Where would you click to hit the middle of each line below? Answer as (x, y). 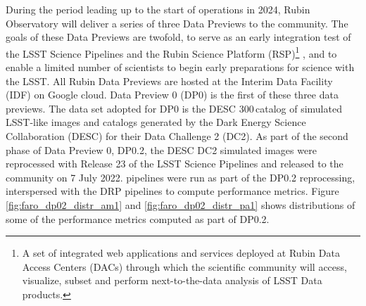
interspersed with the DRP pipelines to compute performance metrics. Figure (172, 191)
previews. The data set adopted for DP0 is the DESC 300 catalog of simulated (174, 108)
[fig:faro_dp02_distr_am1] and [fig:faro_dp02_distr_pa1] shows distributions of (181, 204)
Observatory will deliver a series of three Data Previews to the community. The (177, 23)
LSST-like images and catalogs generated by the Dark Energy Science (156, 122)
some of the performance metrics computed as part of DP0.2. (138, 218)
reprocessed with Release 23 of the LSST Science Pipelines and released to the (175, 164)
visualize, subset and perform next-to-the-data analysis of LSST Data (172, 280)
